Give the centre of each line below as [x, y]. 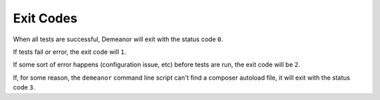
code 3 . [24, 87]
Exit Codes [45, 18]
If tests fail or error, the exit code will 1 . [70, 52]
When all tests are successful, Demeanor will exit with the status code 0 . [118, 39]
